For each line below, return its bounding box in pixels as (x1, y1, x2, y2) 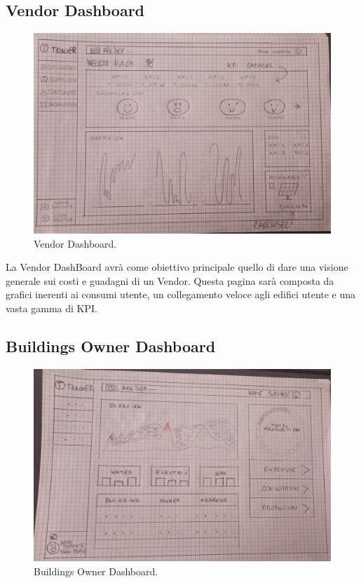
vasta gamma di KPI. (6, 300, 97, 315)
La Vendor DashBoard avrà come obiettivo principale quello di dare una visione (6, 260, 348, 274)
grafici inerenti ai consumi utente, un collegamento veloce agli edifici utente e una (6, 287, 356, 302)
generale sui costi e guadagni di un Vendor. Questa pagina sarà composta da (6, 273, 334, 288)
